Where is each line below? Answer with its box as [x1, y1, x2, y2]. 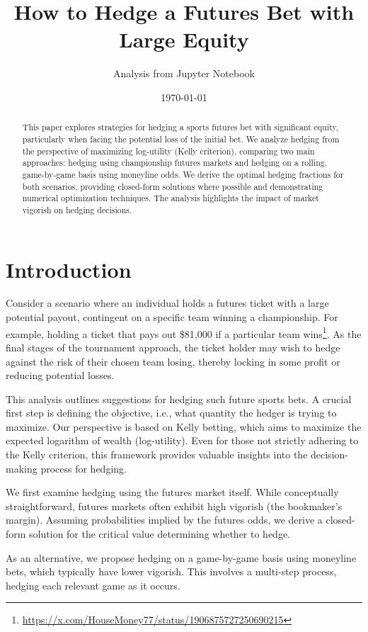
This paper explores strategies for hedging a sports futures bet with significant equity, [22, 121, 339, 133]
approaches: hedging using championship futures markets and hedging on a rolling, [22, 157, 328, 169]
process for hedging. [40, 461, 127, 475]
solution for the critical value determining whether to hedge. [29, 526, 291, 541]
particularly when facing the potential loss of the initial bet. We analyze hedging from [22, 132, 340, 145]
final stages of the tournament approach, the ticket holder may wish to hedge [6, 339, 340, 354]
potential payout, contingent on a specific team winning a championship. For [6, 310, 338, 325]
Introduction [6, 254, 132, 283]
